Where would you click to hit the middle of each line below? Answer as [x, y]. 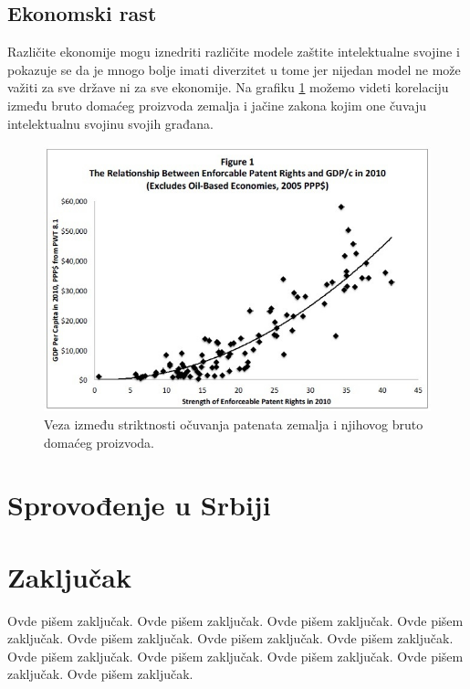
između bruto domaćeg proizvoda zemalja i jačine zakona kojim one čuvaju [217, 105]
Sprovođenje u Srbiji [139, 505]
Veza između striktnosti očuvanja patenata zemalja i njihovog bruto [234, 424]
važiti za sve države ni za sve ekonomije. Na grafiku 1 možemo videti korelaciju [228, 87]
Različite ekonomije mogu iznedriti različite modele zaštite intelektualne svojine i [234, 52]
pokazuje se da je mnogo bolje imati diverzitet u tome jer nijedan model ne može [234, 69]
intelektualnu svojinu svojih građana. [110, 123]
